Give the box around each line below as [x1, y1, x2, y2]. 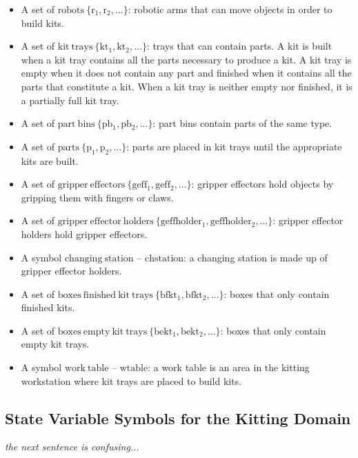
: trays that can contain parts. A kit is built [146, 39, 332, 53]
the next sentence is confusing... [5, 439, 139, 454]
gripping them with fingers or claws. [21, 190, 174, 204]
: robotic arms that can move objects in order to [128, 2, 332, 16]
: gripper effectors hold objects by [191, 177, 334, 191]
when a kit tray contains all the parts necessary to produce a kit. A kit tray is [21, 52, 352, 66]
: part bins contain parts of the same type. [152, 116, 332, 130]
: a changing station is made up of [183, 250, 328, 264]
